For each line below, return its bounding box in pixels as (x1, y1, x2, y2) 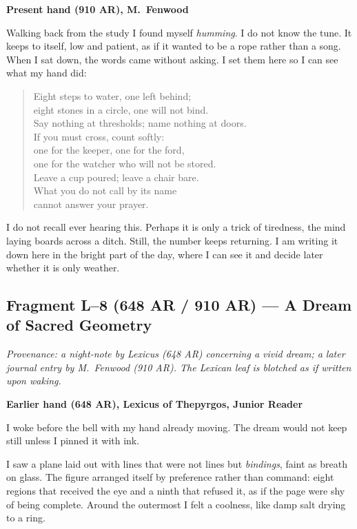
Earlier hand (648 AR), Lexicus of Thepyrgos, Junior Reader (6, 397, 303, 411)
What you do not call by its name (33, 183, 177, 198)
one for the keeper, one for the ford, (33, 143, 185, 157)
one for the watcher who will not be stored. (33, 156, 216, 170)
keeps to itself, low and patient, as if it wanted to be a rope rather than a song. (6, 39, 341, 53)
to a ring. (6, 510, 45, 525)
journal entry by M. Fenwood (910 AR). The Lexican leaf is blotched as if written (6, 360, 351, 374)
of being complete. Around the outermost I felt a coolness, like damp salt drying (6, 497, 346, 511)
